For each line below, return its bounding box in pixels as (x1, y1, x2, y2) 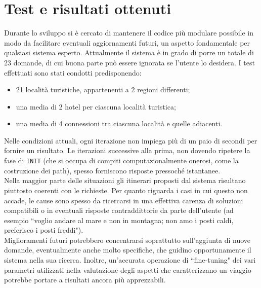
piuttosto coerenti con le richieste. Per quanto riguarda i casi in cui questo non (4, 185, 248, 195)
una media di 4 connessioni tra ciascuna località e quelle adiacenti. (16, 118, 223, 129)
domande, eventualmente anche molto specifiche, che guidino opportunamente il (4, 244, 251, 255)
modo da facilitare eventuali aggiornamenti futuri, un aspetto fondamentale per (4, 37, 250, 48)
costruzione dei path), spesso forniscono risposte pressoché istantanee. (4, 165, 221, 175)
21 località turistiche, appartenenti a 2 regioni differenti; (16, 84, 190, 95)
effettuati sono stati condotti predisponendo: (4, 67, 142, 78)
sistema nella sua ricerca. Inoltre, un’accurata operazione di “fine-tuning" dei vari (4, 255, 256, 265)
